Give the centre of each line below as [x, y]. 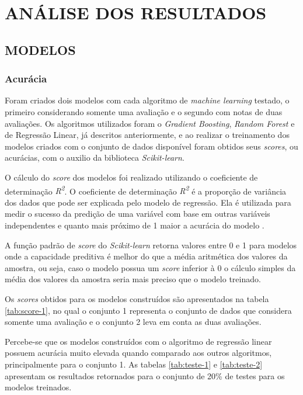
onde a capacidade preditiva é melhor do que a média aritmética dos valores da [146, 256]
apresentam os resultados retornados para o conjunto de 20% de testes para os [145, 375]
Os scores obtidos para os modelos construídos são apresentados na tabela [137, 298]
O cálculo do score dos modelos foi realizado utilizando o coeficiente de [131, 177]
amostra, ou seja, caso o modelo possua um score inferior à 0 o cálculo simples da [150, 267]
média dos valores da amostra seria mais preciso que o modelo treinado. [133, 279]
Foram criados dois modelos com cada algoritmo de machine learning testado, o [147, 100]
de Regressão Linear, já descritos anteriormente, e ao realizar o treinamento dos [147, 135]
